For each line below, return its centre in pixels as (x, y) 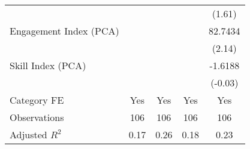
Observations (37, 117)
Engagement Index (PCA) (64, 31)
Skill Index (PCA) (48, 65)
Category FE (37, 100)
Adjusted (28, 134)
